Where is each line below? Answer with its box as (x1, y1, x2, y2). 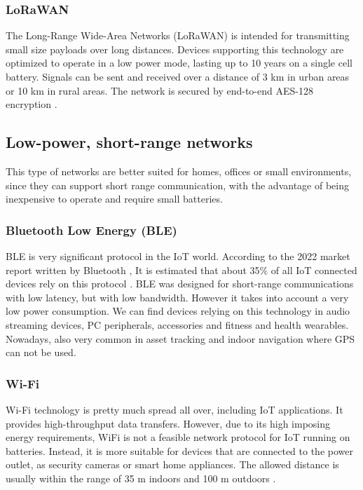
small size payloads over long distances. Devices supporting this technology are (6, 41, 344, 56)
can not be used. (6, 345, 76, 360)
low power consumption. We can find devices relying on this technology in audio (6, 304, 350, 318)
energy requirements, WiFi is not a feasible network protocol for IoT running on (6, 430, 350, 444)
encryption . (6, 97, 57, 111)
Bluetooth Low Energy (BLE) (6, 221, 177, 238)
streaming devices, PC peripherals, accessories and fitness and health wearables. (6, 317, 349, 332)
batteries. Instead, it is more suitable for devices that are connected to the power (6, 443, 353, 458)
